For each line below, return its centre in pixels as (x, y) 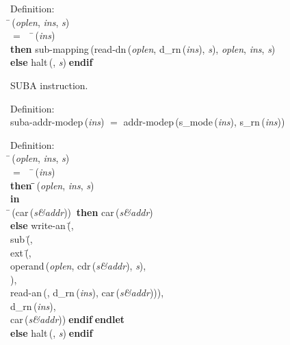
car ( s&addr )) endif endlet (68, 319)
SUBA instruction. (49, 85)
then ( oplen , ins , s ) (52, 185)
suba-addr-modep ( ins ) (57, 122)
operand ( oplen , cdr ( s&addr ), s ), (78, 266)
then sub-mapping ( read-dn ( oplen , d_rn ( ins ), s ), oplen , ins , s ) (143, 48)
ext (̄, (21, 252)
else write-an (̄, (42, 225)
